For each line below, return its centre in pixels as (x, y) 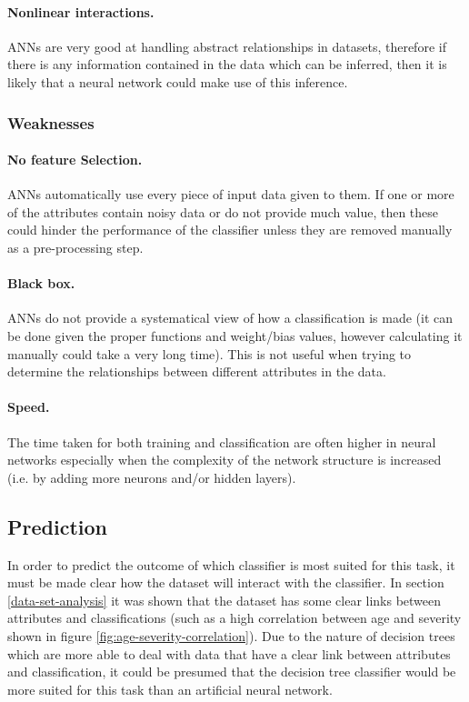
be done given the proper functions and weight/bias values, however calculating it (235, 335)
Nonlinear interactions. (81, 11)
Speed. (29, 407)
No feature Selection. (75, 160)
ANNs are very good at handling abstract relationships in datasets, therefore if (227, 46)
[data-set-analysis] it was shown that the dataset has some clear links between (225, 600)
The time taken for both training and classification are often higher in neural (222, 441)
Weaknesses (51, 122)
